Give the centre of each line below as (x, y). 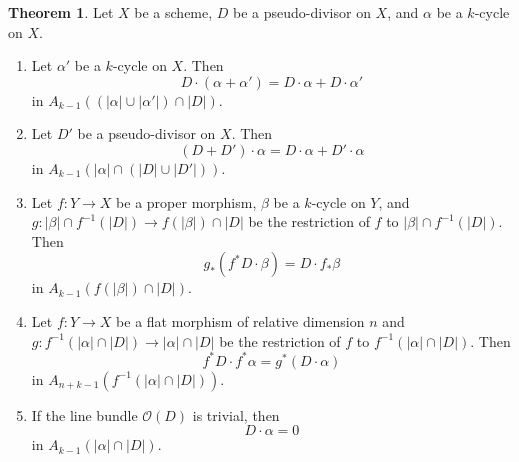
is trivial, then (236, 414)
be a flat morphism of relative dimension (240, 320)
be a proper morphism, (186, 201)
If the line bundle (84, 414)
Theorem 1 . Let (61, 12)
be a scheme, (173, 12)
